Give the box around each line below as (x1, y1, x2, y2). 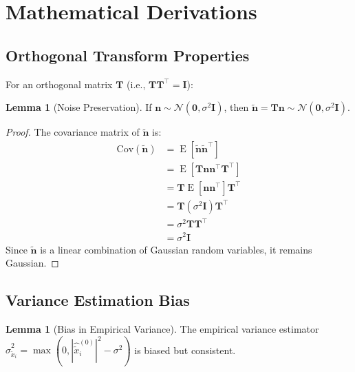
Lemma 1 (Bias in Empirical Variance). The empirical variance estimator (6, 321, 319, 335)
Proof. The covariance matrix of (6, 125, 140, 139)
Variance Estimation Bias (6, 289, 190, 311)
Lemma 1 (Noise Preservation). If (6, 100, 152, 114)
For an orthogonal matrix (6, 76, 113, 91)
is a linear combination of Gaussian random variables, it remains (40, 242, 312, 256)
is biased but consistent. (134, 342, 236, 357)
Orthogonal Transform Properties (6, 44, 250, 65)
